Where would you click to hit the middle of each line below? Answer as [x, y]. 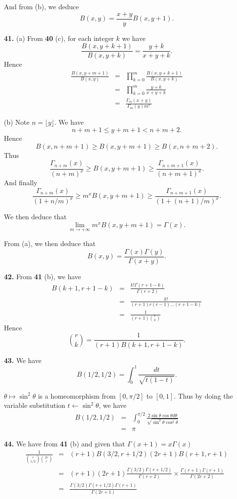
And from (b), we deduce [41, 6]
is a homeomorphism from [77, 395]
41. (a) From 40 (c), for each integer [59, 38]
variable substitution [35, 405]
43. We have [23, 360]
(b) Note [17, 122]
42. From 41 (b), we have [43, 276]
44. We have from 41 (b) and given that [65, 444]
